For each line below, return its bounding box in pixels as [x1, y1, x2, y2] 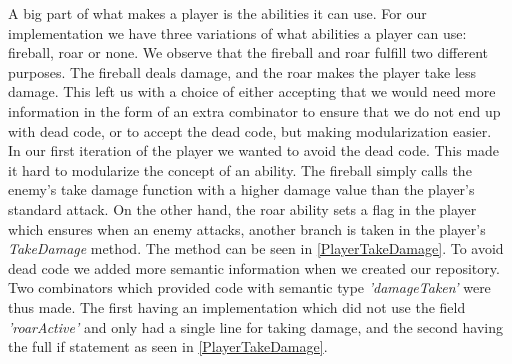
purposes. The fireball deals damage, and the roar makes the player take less [8, 61, 477, 82]
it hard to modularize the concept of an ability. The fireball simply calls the [8, 159, 472, 180]
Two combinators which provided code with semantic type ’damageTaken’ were [8, 277, 491, 298]
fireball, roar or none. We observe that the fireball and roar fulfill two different [8, 42, 488, 63]
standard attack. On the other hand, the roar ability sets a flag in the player [8, 198, 477, 219]
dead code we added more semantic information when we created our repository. [8, 257, 500, 278]
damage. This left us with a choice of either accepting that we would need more [8, 81, 496, 102]
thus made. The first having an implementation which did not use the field [8, 296, 466, 317]
